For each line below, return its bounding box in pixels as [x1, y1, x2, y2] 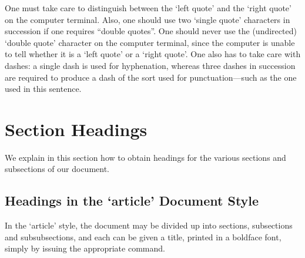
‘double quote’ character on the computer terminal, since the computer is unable [5, 36, 295, 48]
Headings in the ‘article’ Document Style [5, 191, 259, 210]
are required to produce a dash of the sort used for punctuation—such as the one [5, 71, 297, 83]
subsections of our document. [5, 163, 109, 175]
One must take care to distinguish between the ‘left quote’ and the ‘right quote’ [5, 2, 291, 14]
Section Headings [5, 117, 148, 141]
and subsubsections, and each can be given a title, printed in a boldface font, [5, 230, 281, 243]
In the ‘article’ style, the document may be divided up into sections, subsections [5, 219, 293, 231]
